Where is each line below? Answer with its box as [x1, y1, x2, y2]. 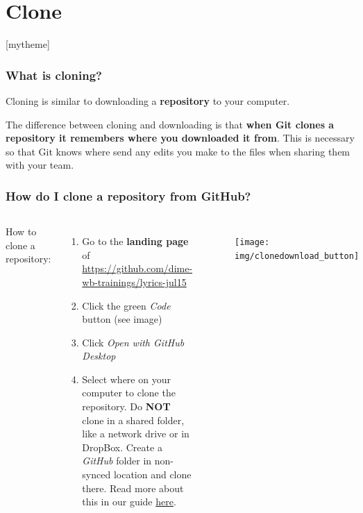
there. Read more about [82, 480, 184, 495]
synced [82, 467, 111, 482]
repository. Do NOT [82, 399, 171, 414]
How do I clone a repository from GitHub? [6, 187, 251, 204]
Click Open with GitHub [82, 335, 185, 349]
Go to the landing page [82, 234, 189, 249]
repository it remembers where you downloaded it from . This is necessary [6, 131, 355, 145]
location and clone [113, 467, 192, 482]
